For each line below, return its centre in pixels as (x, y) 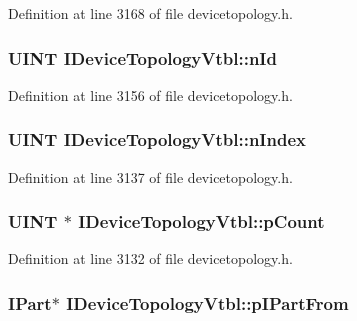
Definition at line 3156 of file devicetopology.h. (150, 94)
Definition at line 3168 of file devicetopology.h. (150, 13)
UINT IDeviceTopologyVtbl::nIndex (157, 139)
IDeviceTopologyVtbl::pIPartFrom (207, 302)
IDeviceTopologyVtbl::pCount (201, 221)
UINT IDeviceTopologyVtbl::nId (142, 57)
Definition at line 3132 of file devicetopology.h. (150, 258)
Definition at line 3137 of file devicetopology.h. (150, 176)
